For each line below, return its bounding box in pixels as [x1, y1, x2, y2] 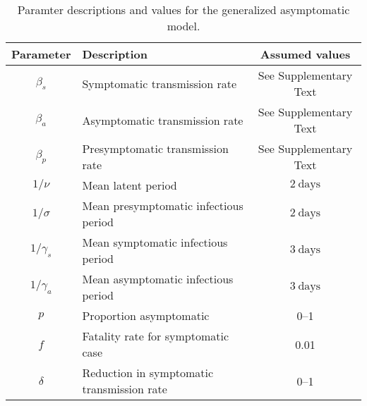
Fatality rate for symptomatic [82, 328, 229, 344]
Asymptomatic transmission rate [82, 111, 243, 128]
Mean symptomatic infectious [82, 234, 228, 250]
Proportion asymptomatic [82, 307, 210, 324]
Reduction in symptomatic [82, 364, 214, 381]
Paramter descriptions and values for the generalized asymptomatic [17, 1, 350, 18]
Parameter [11, 46, 71, 62]
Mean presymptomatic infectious [82, 197, 243, 214]
